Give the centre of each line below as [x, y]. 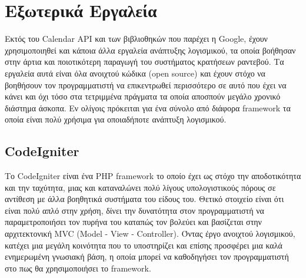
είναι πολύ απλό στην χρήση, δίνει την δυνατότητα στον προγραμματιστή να [134, 210]
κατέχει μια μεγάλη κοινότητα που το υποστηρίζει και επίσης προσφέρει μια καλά [144, 245]
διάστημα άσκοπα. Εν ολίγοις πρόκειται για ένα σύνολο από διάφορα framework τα [148, 107]
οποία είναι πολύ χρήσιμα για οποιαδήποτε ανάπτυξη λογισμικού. [116, 119]
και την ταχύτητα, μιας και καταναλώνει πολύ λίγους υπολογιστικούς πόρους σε [140, 187]
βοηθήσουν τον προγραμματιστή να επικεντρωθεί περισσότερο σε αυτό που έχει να [146, 85]
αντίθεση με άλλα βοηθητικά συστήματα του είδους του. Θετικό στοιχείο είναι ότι [144, 199]
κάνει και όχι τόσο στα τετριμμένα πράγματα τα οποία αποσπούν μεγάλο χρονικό [143, 96]
